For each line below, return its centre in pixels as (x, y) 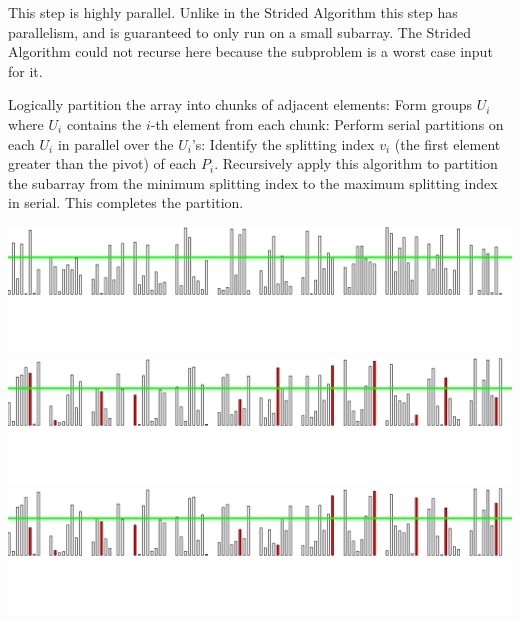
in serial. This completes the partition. (126, 202)
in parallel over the (115, 143)
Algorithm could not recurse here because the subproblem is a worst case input (250, 51)
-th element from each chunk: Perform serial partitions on (327, 123)
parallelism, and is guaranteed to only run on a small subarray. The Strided (239, 31)
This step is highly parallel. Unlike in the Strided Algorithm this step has (233, 12)
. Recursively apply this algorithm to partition (356, 163)
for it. (25, 70)
